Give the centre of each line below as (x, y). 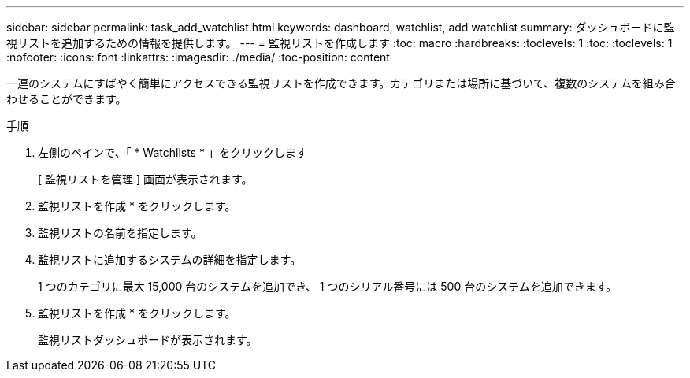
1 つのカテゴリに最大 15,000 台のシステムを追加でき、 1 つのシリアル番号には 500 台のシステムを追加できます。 (328, 286)
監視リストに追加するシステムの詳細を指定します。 (170, 259)
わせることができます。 (67, 99)
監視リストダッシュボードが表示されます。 (148, 340)
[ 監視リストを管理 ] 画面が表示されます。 (145, 179)
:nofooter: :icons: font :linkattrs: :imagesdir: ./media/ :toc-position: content (198, 57)
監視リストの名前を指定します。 (120, 233)
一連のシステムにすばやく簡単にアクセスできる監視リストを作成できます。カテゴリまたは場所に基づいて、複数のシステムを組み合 (341, 83)
